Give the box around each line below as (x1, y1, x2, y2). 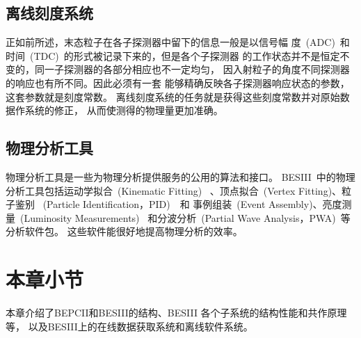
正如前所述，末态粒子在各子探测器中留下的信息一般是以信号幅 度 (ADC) (6, 35, 335, 49)
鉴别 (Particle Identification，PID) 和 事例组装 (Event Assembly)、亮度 (15, 197, 342, 211)
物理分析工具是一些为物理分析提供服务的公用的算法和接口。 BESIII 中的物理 (6, 169, 355, 184)
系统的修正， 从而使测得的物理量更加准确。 (24, 103, 223, 118)
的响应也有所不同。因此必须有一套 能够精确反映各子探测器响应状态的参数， (6, 75, 350, 90)
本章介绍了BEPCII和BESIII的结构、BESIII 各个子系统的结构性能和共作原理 (6, 305, 347, 320)
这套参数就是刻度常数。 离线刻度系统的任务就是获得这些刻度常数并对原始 (6, 89, 340, 104)
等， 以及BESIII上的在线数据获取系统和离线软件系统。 (6, 319, 253, 333)
